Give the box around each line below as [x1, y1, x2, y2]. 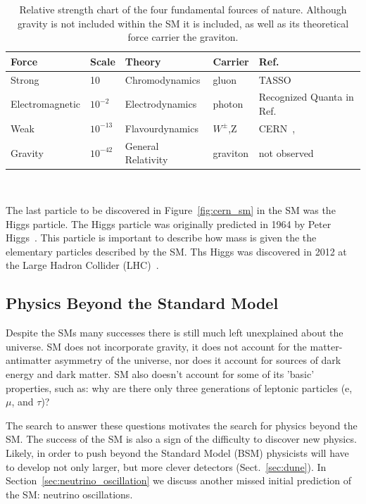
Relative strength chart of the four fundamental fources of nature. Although [19, 2, 347, 16]
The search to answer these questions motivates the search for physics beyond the [6, 417, 358, 432]
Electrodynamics [125, 96, 197, 111]
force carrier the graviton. [127, 30, 239, 44]
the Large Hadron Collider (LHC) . [6, 258, 159, 272]
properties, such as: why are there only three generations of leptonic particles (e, [6, 380, 353, 395]
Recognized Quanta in [258, 89, 354, 104]
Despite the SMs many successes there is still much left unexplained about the [6, 325, 343, 340]
